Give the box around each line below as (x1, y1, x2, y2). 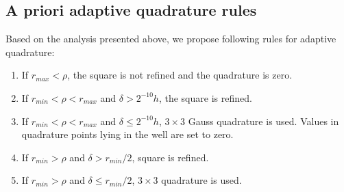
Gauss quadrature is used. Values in (188, 113, 339, 128)
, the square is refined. (158, 90, 252, 105)
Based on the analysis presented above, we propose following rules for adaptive (5, 31, 336, 46)
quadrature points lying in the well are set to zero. (21, 127, 234, 141)
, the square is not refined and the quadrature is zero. (67, 68, 293, 82)
